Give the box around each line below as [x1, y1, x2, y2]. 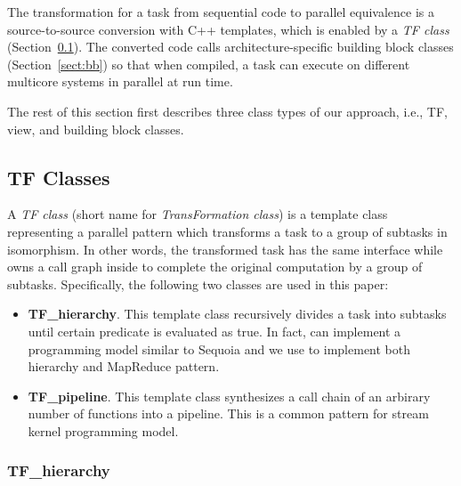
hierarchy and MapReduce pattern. [28, 357, 220, 376]
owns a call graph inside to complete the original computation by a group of [7, 257, 423, 276]
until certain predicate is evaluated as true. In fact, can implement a [28, 321, 401, 340]
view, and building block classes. [7, 119, 184, 138]
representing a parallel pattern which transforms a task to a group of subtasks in [7, 222, 448, 240]
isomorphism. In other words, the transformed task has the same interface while [7, 239, 443, 258]
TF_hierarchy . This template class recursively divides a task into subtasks [28, 304, 447, 323]
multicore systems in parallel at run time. [7, 72, 233, 91]
